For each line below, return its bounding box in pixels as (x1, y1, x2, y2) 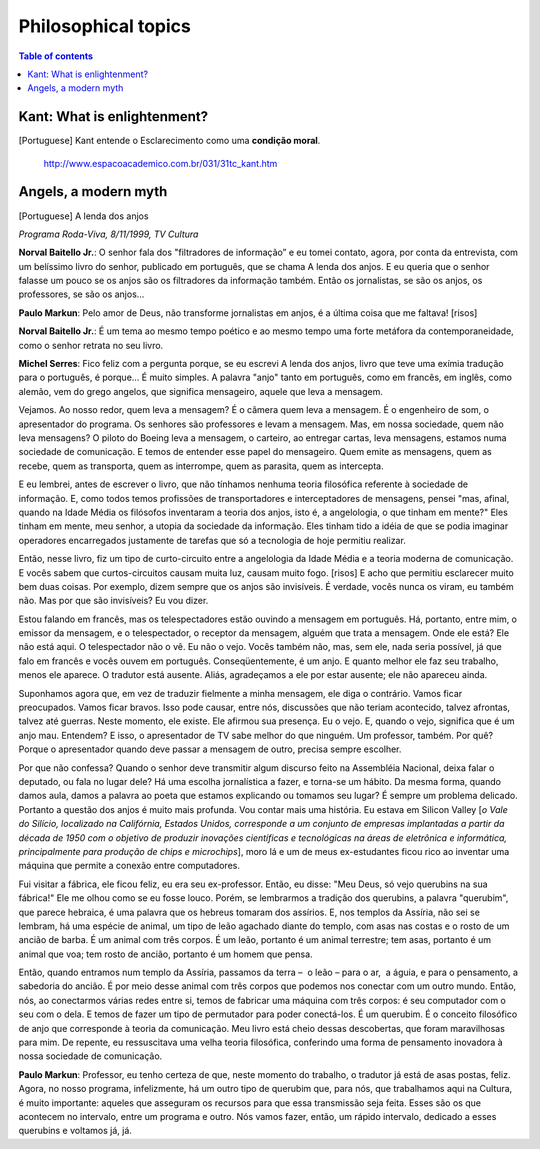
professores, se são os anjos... (18, 288, 145, 300)
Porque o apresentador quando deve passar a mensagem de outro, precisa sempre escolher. (18, 743, 402, 755)
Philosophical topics (18, 15, 192, 37)
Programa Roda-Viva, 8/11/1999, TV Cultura (18, 228, 199, 240)
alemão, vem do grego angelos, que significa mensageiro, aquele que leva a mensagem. (18, 385, 384, 397)
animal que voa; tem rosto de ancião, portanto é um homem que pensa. (18, 948, 314, 960)
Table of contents (18, 50, 94, 62)
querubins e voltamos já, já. (18, 1125, 132, 1137)
